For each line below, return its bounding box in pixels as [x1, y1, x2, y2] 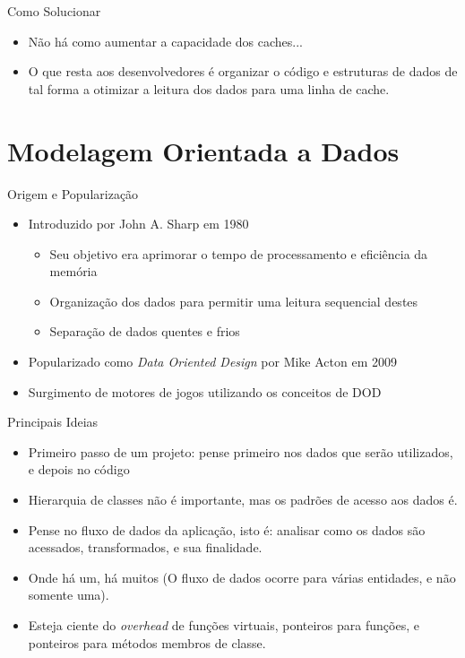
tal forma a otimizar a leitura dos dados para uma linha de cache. [28, 79, 390, 98]
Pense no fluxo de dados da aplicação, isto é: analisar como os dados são [28, 520, 426, 539]
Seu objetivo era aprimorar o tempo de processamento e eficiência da [49, 244, 428, 263]
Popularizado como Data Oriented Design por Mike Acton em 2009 [28, 352, 398, 371]
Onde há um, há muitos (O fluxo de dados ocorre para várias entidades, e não [28, 567, 456, 586]
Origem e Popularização [7, 184, 139, 203]
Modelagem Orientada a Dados [7, 132, 400, 169]
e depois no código [28, 460, 130, 479]
